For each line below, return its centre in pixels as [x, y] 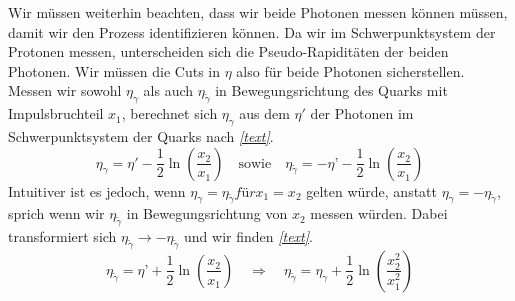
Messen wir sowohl [65, 90]
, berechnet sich [169, 113]
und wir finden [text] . [248, 236]
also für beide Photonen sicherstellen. [350, 70]
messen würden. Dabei [379, 213]
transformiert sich [62, 236]
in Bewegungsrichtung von [207, 213]
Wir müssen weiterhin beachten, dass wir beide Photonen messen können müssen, [258, 12]
